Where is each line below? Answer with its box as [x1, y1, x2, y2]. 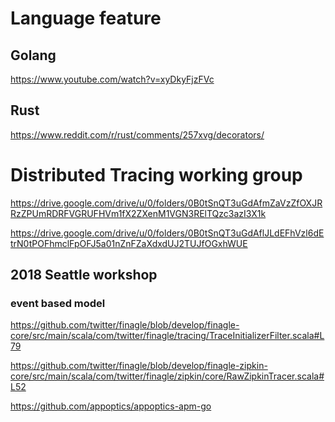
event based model [10, 297, 106, 311]
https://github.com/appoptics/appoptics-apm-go [10, 400, 212, 412]
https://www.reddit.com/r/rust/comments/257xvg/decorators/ [10, 128, 265, 141]
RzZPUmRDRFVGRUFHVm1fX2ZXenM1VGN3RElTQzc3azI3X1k [10, 207, 267, 219]
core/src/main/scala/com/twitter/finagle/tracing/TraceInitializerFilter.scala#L [10, 330, 325, 342]
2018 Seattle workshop [10, 267, 158, 284]
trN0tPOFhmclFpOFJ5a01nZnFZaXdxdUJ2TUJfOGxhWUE [10, 237, 248, 249]
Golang [10, 47, 57, 64]
